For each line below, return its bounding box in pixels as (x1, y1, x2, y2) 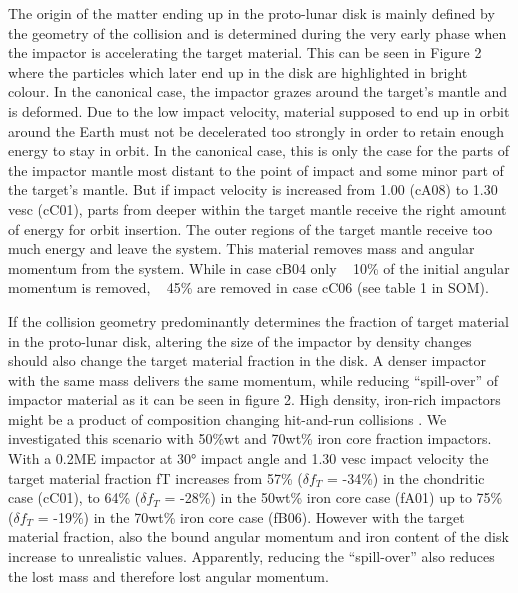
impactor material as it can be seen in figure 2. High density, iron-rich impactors (8, 389, 501, 410)
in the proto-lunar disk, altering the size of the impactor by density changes (8, 330, 472, 351)
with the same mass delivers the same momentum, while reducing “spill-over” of (8, 369, 499, 390)
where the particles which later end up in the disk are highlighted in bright (8, 61, 468, 82)
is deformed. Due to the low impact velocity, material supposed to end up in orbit (8, 100, 510, 121)
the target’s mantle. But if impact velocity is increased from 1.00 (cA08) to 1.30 (8, 179, 498, 200)
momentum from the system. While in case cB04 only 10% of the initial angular (8, 257, 510, 278)
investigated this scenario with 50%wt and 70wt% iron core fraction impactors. (8, 428, 492, 449)
